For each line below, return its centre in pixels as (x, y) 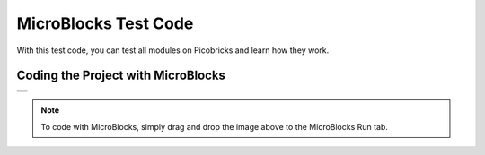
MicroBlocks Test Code (105, 23)
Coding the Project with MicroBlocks (121, 76)
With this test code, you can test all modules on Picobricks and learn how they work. (173, 50)
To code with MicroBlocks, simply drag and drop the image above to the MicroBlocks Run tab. (214, 126)
